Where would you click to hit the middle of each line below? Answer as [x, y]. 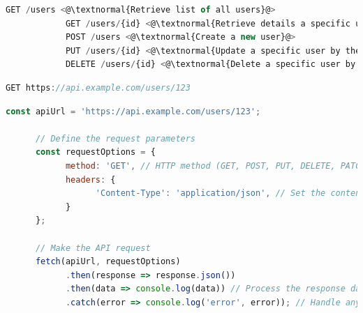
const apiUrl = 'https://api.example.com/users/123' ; [133, 111]
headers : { [90, 180]
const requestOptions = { [95, 152]
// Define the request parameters [116, 138]
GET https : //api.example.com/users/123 [98, 87]
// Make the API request [93, 248]
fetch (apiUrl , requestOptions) [108, 262]
